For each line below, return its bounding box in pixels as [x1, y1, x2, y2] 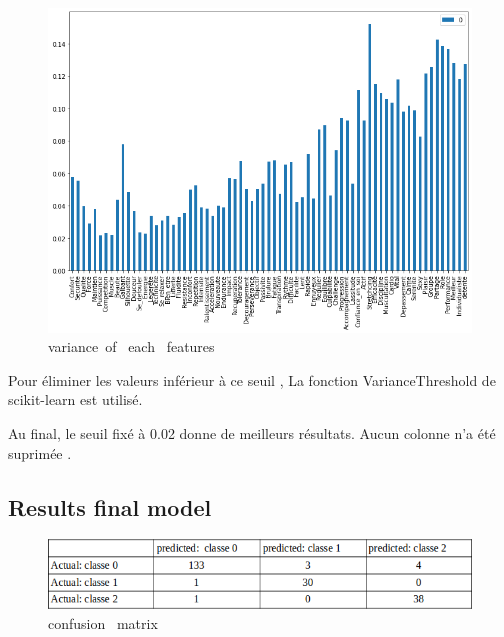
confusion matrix [48, 612, 158, 633]
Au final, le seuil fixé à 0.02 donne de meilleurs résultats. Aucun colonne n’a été [8, 423, 496, 444]
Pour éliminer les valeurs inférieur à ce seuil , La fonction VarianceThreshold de [8, 369, 496, 390]
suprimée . [8, 442, 72, 463]
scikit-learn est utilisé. [8, 389, 143, 410]
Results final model [8, 491, 212, 522]
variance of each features [48, 336, 215, 357]
